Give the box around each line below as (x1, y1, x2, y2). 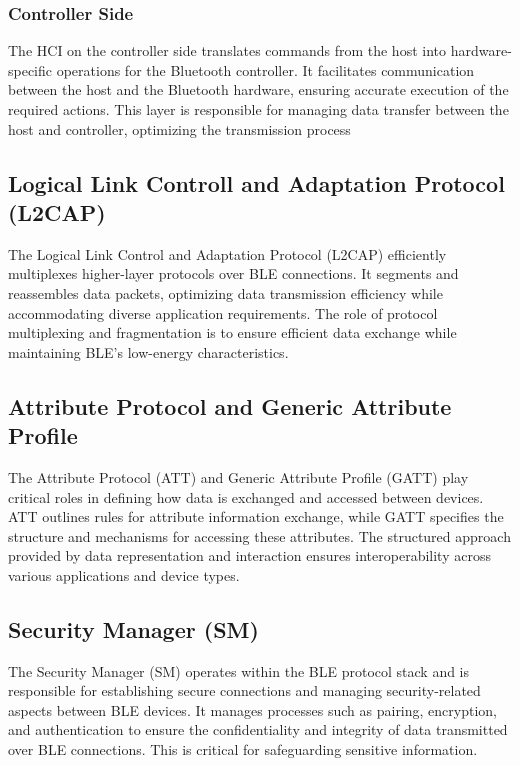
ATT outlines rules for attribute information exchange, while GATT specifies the (8, 506, 504, 527)
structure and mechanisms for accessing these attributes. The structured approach (8, 525, 511, 546)
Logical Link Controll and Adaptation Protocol (8, 167, 505, 198)
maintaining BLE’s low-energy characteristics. (8, 341, 289, 362)
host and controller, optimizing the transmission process (8, 118, 351, 139)
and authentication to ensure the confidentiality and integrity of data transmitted (8, 719, 508, 740)
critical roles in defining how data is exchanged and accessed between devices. (8, 486, 484, 507)
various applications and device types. (8, 564, 240, 585)
